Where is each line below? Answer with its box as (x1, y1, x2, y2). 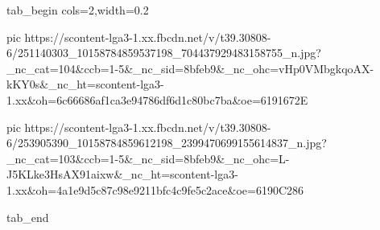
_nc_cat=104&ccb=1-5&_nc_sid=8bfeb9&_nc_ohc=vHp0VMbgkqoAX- (6, 60, 374, 76)
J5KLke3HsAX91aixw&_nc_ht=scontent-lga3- (6, 166, 238, 183)
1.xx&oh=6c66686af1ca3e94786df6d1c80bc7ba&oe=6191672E (6, 91, 308, 108)
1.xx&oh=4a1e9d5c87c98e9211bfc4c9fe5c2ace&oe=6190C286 (6, 181, 304, 198)
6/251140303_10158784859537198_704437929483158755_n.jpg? (6, 44, 321, 61)
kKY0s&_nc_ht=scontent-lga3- (6, 76, 164, 92)
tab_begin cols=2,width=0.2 (6, 2, 149, 18)
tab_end (6, 208, 49, 225)
